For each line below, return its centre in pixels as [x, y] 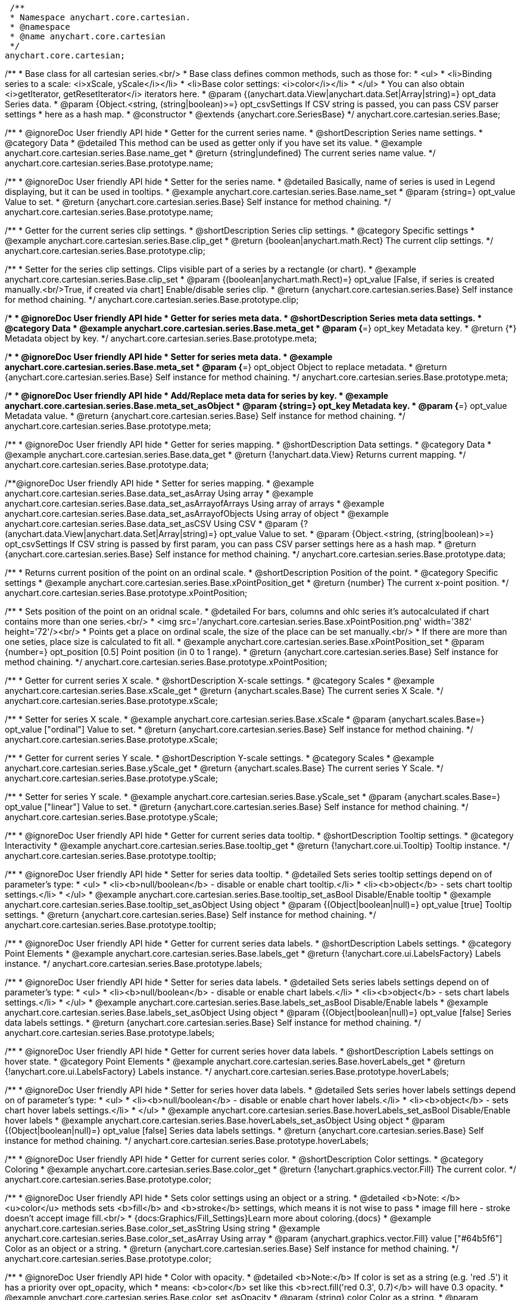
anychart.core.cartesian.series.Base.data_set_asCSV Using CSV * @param [152, 524]
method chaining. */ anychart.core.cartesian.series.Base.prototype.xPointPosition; [166, 662]
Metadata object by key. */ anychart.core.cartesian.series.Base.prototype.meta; [161, 338]
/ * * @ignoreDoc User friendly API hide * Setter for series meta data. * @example [169, 357]
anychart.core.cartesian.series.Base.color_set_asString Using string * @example [163, 1228]
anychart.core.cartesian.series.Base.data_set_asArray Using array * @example [159, 493]
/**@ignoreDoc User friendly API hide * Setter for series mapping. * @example [160, 483]
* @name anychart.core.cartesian [88, 36]
